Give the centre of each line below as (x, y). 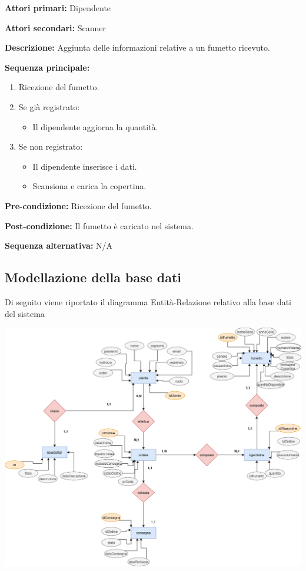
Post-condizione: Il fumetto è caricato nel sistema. (99, 225)
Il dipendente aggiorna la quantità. (95, 126)
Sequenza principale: (47, 67)
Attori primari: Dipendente (58, 8)
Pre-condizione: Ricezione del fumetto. (78, 205)
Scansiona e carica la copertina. (89, 186)
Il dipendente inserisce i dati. (85, 166)
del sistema (25, 313)
